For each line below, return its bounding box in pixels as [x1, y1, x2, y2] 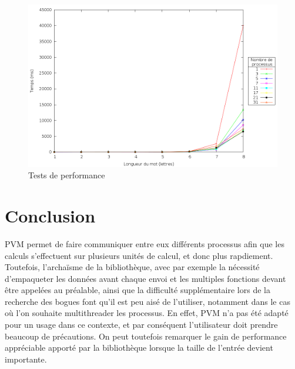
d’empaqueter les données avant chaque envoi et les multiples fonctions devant [5, 272, 286, 284]
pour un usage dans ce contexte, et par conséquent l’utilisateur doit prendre [5, 318, 278, 331]
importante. [5, 353, 47, 365]
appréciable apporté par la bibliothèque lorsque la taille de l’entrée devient [5, 341, 273, 354]
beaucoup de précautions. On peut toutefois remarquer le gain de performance [5, 330, 287, 342]
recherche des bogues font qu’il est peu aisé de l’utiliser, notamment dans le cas [5, 295, 290, 307]
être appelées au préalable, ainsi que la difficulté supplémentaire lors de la [5, 284, 270, 296]
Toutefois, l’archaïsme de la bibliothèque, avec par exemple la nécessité [5, 261, 260, 273]
